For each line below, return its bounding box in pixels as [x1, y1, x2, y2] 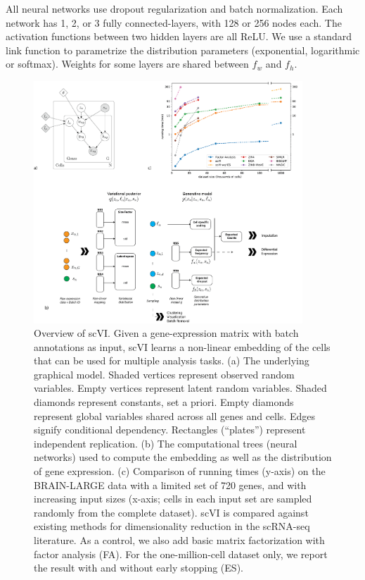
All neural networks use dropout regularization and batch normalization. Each [6, 1, 343, 16]
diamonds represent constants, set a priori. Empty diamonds [34, 395, 294, 409]
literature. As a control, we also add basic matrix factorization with [34, 533, 325, 547]
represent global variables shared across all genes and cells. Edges [34, 408, 315, 423]
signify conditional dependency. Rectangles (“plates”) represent [34, 422, 306, 437]
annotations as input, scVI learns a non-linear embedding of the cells [34, 339, 331, 354]
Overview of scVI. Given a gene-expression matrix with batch [34, 326, 299, 340]
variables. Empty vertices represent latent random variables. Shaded [34, 381, 327, 395]
